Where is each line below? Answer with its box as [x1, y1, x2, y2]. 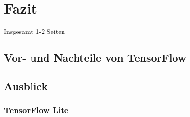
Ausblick [4, 78, 48, 93]
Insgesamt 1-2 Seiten [4, 26, 65, 36]
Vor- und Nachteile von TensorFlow [4, 50, 187, 65]
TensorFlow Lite [4, 104, 69, 116]
